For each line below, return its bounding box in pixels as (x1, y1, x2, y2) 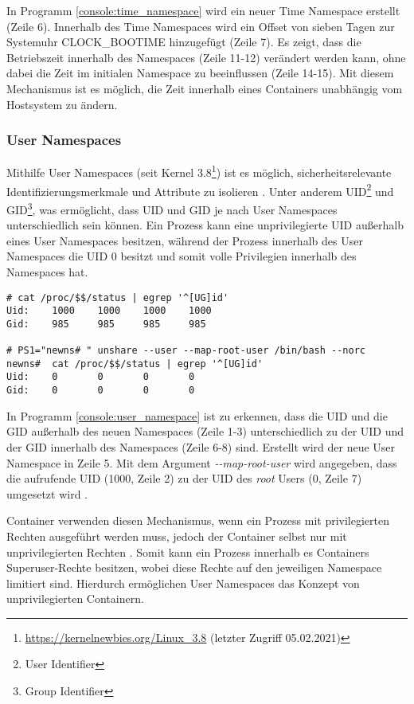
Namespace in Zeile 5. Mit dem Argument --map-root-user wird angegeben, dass (6, 454, 397, 471)
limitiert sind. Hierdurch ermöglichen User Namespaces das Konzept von (6, 574, 360, 591)
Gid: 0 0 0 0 (6, 385, 195, 397)
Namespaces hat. (6, 263, 88, 280)
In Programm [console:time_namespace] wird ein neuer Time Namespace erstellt (6, 2, 400, 18)
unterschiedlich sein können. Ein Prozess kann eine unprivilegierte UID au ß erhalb (6, 217, 404, 233)
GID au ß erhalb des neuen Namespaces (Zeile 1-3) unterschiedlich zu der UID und (6, 423, 404, 440)
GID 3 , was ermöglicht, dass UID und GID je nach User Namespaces (6, 198, 338, 217)
